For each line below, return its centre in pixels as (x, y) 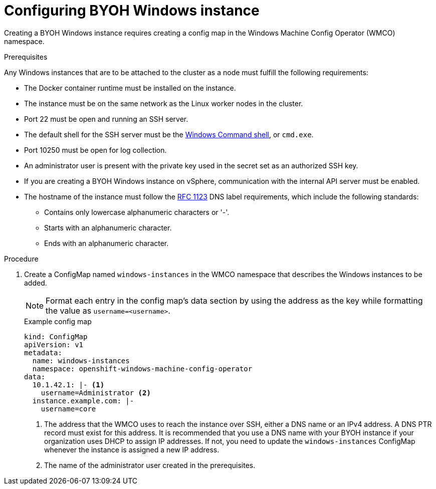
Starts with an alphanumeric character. (108, 227)
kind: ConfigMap (56, 336)
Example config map (58, 321)
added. (36, 283)
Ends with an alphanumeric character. (106, 243)
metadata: (43, 352)
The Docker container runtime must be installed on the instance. (130, 88)
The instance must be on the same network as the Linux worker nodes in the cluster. (164, 103)
